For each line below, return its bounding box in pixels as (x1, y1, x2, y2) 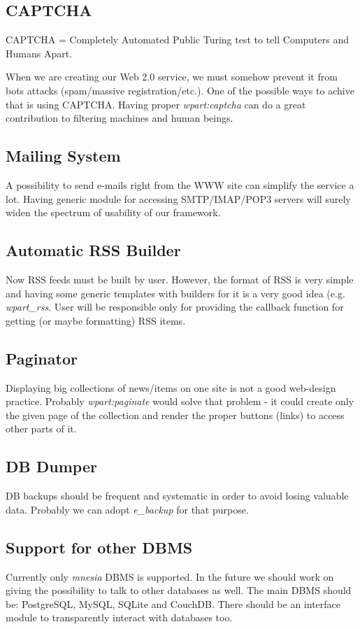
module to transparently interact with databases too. (6, 610, 233, 625)
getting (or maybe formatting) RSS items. (6, 313, 186, 327)
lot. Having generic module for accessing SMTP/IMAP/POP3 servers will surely (6, 191, 351, 206)
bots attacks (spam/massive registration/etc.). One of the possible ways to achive (6, 83, 354, 97)
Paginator (6, 347, 78, 369)
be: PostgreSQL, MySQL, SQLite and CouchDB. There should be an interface (6, 596, 341, 611)
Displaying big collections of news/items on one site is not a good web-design (6, 380, 336, 395)
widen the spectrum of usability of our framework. (6, 205, 221, 220)
